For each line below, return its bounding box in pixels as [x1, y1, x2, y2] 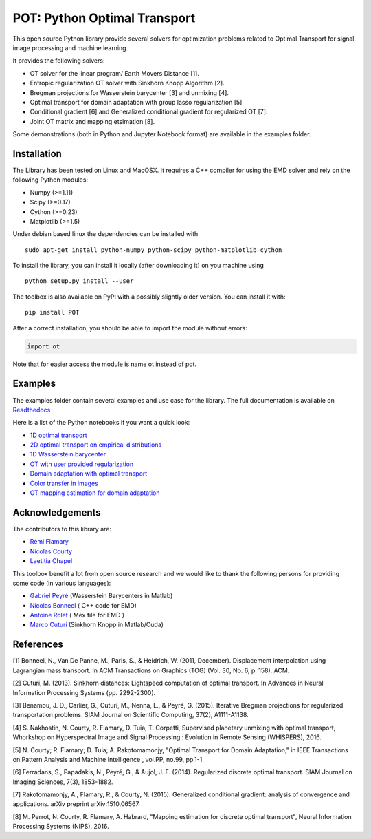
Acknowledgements [12, 507, 101, 518]
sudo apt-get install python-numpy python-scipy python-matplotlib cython [25, 246, 282, 254]
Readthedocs [12, 405, 51, 414]
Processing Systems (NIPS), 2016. [12, 822, 109, 831]
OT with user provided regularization [30, 460, 134, 468]
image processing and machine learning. [12, 43, 128, 52]
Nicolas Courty [30, 547, 73, 555]
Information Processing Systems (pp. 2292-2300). [12, 688, 156, 697]
